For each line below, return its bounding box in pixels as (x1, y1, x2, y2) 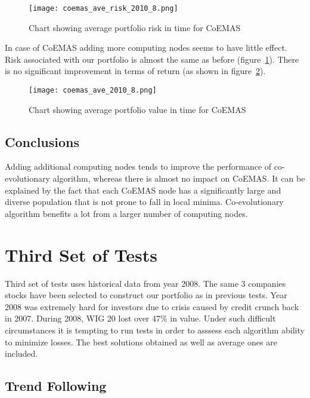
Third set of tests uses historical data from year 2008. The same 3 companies (5, 277, 286, 289)
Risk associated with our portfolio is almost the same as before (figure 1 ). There (5, 53, 299, 65)
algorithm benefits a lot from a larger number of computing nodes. (5, 207, 248, 219)
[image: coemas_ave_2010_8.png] (29, 86, 157, 95)
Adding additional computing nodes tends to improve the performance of (5, 160, 272, 173)
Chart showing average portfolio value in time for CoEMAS (29, 103, 246, 115)
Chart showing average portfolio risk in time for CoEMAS (29, 21, 241, 33)
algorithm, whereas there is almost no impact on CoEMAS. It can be (52, 172, 305, 185)
